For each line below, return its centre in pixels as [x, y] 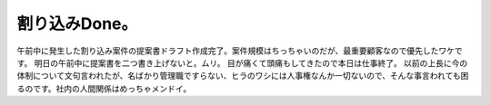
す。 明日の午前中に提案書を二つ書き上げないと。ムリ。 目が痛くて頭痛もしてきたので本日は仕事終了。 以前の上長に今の [242, 62]
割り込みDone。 [77, 24]
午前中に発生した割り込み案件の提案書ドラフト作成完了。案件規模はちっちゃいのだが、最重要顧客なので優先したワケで [240, 51]
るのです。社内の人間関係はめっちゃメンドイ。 [104, 88]
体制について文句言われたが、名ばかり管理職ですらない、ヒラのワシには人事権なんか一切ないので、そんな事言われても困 [243, 76]
